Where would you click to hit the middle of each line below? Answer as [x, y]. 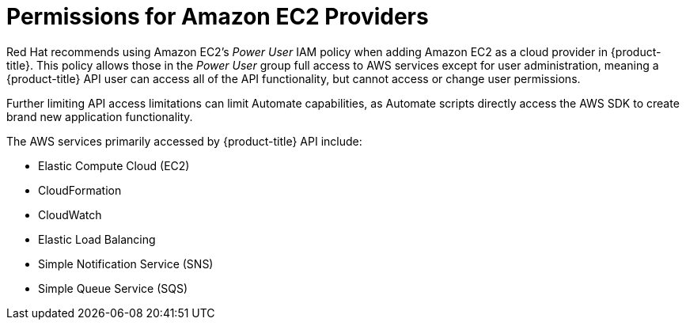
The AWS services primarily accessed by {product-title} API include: [184, 141]
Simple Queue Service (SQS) [113, 288]
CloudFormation [80, 190]
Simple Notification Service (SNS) [126, 263]
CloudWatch [70, 214]
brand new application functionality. [100, 116]
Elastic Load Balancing [97, 239]
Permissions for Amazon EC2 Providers [218, 17]
